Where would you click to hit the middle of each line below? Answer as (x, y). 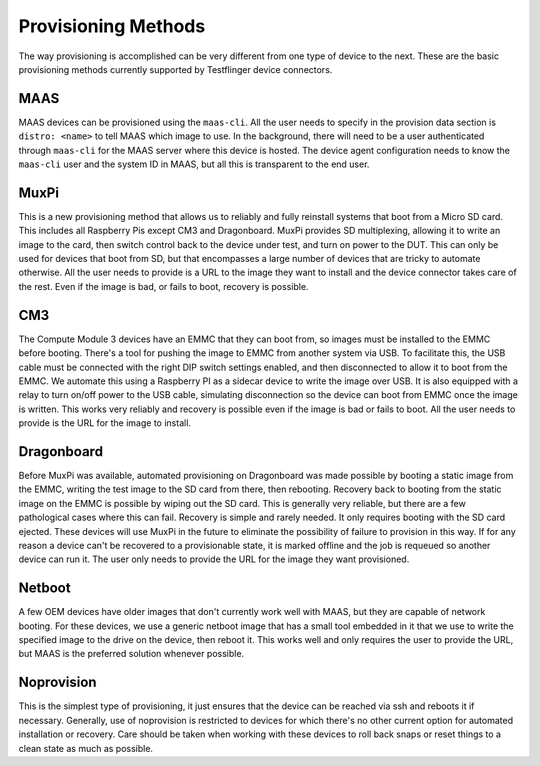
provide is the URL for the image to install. (105, 423)
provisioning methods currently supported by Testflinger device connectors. (175, 69)
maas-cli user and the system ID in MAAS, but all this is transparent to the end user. (194, 164)
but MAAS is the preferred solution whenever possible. (131, 654)
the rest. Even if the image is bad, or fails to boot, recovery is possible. (163, 286)
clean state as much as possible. (86, 748)
